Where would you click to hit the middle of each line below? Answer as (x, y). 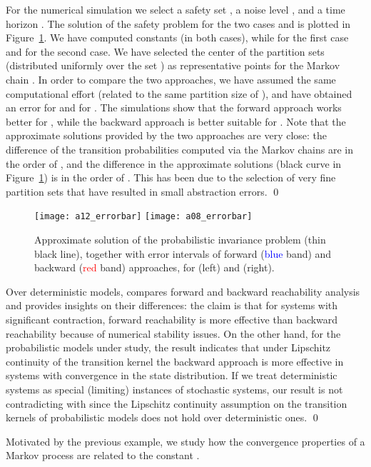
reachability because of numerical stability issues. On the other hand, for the (173, 333)
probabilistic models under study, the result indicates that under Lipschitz (168, 347)
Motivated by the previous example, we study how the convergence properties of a (185, 441)
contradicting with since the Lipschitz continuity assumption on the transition (177, 403)
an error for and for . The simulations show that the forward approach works (174, 107)
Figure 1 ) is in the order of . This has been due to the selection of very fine (171, 177)
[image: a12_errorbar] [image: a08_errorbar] (143, 217)
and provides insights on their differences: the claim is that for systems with (172, 305)
